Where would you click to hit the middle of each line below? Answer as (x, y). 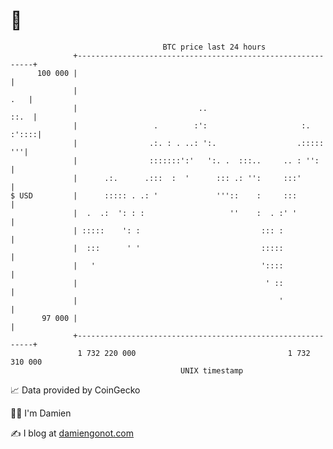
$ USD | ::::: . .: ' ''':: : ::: (154, 195)
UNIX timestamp (212, 370)
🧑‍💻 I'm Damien (41, 413)
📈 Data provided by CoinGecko (75, 390)
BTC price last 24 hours (214, 47)
